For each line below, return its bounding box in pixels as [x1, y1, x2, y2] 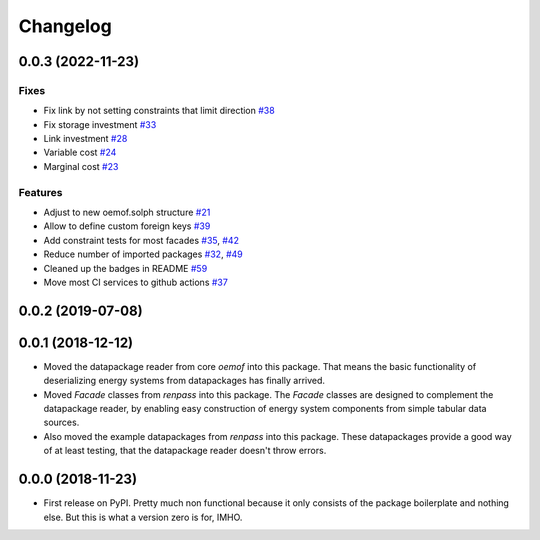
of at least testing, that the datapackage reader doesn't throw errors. [43, 445, 327, 457]
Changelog [18, 15, 112, 37]
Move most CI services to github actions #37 [43, 276, 229, 288]
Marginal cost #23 [43, 160, 119, 172]
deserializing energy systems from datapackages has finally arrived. [43, 375, 325, 387]
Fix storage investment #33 [43, 118, 157, 130]
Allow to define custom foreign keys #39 [43, 220, 211, 232]
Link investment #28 [43, 133, 128, 145]
